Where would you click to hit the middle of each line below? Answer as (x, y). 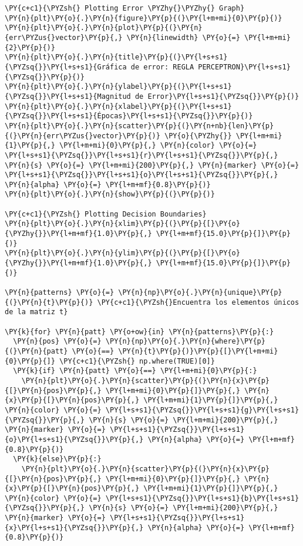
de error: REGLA (162, 67)
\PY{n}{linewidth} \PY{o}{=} (183, 37)
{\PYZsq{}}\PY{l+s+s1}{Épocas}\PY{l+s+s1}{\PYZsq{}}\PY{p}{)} (129, 116)
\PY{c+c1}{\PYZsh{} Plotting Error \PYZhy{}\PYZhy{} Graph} (125, 8)
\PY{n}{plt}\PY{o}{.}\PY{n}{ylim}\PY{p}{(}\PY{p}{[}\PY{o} (122, 253)
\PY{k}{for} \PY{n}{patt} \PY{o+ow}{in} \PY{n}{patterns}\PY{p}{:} (139, 332)
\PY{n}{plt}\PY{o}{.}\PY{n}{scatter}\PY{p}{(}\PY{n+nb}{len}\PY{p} (139, 126)
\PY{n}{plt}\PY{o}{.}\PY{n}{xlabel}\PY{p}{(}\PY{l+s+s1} (118, 106)
